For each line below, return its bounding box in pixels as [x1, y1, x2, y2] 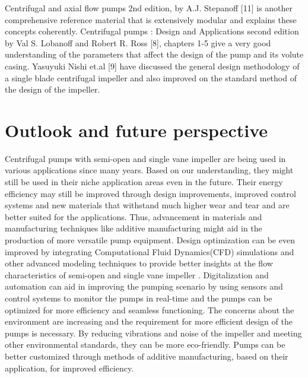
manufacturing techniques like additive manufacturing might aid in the [5, 222, 262, 234]
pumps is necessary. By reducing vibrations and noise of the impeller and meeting [5, 326, 302, 339]
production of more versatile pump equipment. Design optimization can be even [5, 234, 295, 246]
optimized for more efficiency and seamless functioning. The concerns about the [5, 303, 294, 316]
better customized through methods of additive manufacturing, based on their [5, 350, 288, 362]
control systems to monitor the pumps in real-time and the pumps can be [5, 292, 272, 304]
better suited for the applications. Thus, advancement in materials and [5, 210, 262, 223]
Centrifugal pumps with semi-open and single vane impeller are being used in [5, 152, 286, 164]
